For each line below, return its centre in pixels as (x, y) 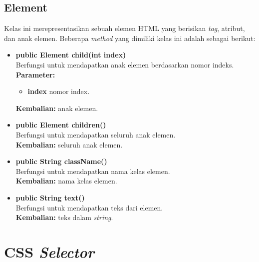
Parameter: (35, 74)
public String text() (50, 197)
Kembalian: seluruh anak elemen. (69, 144)
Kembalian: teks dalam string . (64, 217)
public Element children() (61, 125)
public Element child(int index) (71, 55)
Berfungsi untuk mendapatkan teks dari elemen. (89, 207)
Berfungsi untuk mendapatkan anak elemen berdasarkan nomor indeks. (125, 64)
